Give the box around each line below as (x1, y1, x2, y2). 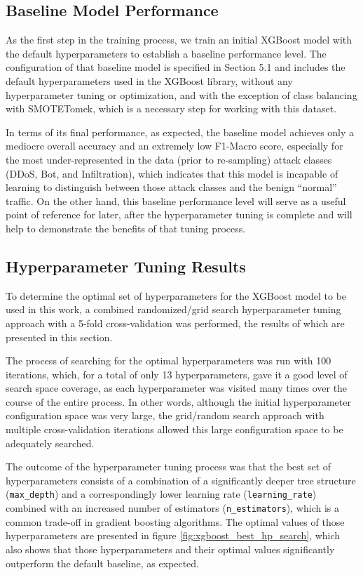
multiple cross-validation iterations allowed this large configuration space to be (6, 422, 343, 437)
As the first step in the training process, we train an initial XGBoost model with (6, 32, 352, 47)
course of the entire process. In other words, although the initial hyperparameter (6, 394, 351, 409)
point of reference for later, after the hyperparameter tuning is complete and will (6, 207, 352, 222)
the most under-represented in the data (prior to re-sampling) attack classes (6, 152, 332, 166)
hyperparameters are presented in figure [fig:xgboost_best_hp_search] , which (6, 528, 341, 543)
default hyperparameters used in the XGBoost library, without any (6, 73, 293, 88)
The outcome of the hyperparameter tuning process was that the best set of (6, 459, 331, 474)
